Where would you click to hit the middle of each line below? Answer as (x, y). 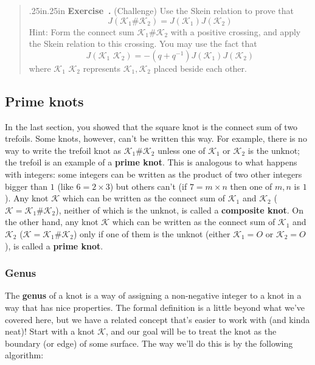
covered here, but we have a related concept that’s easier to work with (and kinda (157, 319)
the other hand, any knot (52, 222)
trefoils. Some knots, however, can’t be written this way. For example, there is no (156, 138)
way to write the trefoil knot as (63, 150)
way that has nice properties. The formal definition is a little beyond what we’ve (155, 307)
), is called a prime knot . (54, 245)
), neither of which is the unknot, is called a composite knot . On (179, 210)
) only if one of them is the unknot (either (152, 233)
